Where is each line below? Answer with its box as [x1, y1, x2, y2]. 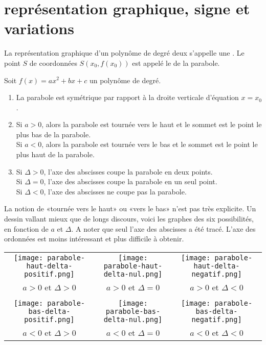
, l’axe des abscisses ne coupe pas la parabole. [43, 186, 187, 196]
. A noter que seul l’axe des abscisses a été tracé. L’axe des [71, 223, 256, 234]
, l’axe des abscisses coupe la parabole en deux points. [43, 166, 213, 177]
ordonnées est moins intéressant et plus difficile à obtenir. [4, 233, 184, 244]
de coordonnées [29, 57, 77, 68]
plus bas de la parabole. [16, 129, 91, 139]
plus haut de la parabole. [16, 149, 95, 160]
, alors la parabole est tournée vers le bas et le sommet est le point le [41, 139, 258, 150]
